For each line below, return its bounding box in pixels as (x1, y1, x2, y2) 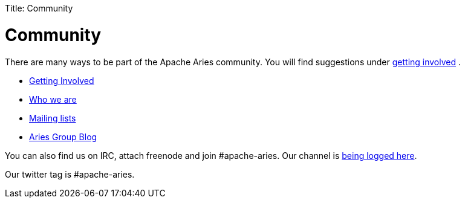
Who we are (29, 94, 77, 105)
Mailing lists (29, 112, 76, 123)
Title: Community (5, 3, 73, 13)
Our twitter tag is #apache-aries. (5, 169, 135, 179)
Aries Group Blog (29, 131, 97, 142)
